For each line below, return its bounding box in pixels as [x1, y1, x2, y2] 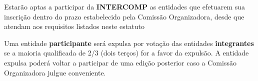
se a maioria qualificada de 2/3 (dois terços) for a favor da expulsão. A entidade [4, 47, 249, 58]
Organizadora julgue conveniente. [4, 67, 106, 77]
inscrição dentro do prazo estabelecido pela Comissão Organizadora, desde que [4, 11, 244, 21]
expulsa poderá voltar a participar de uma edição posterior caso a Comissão [4, 57, 236, 67]
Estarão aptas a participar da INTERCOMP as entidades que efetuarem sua [4, 1, 245, 11]
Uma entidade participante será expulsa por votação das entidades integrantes [4, 37, 254, 48]
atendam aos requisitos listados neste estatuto [4, 21, 144, 31]
